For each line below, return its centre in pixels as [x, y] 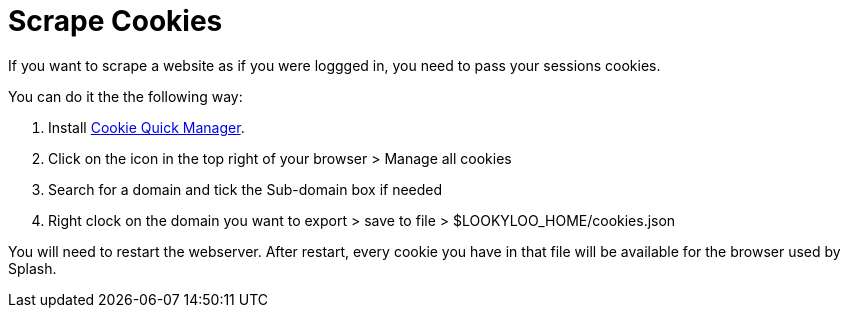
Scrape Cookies [115, 21]
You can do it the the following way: [125, 96]
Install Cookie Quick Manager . [146, 127]
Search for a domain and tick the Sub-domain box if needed [245, 189]
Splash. [32, 268]
